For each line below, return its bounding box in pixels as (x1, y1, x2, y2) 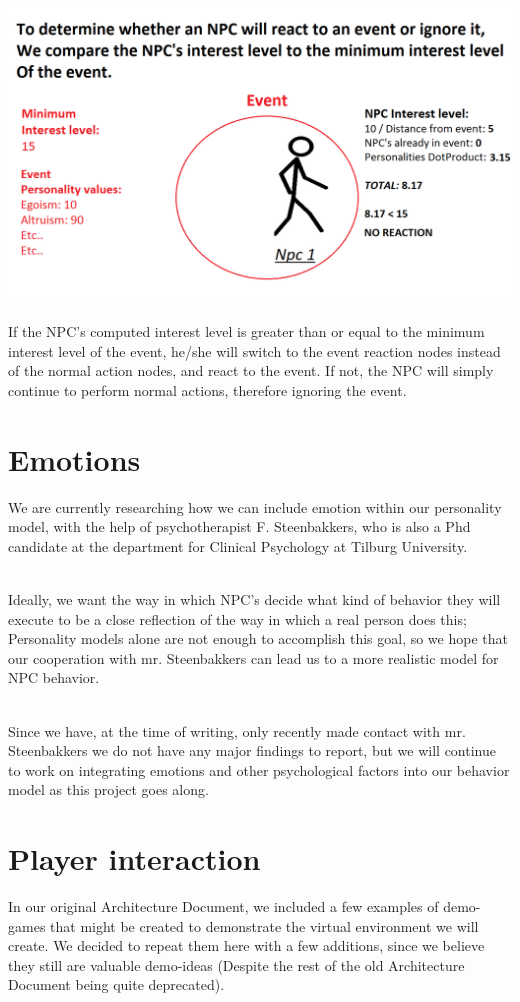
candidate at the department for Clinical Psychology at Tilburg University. (8, 535, 468, 556)
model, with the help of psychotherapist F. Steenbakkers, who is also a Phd (8, 516, 471, 537)
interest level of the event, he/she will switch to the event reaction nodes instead (8, 340, 501, 361)
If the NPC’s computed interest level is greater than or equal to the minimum (8, 321, 485, 342)
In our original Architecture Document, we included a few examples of (8, 896, 439, 917)
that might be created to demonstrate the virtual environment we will (50, 915, 479, 936)
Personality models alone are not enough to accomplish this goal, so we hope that (8, 628, 508, 649)
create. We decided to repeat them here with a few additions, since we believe (8, 935, 485, 956)
